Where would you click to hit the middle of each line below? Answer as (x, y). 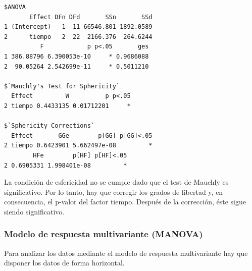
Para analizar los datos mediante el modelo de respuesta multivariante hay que (126, 253)
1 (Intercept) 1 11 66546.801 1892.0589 (78, 27)
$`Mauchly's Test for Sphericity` (62, 86)
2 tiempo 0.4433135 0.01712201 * (67, 106)
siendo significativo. (34, 211)
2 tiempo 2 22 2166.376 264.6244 (78, 37)
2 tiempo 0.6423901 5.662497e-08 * (78, 146)
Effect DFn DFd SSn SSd (91, 17)
